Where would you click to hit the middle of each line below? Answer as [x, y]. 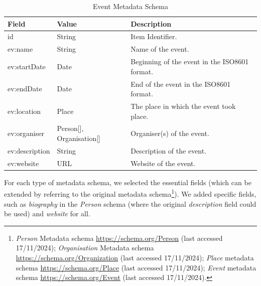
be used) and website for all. [47, 213]
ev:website [23, 163]
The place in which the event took [183, 106]
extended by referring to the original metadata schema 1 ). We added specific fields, [130, 193]
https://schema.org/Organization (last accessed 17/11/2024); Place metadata [135, 258]
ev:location [24, 111]
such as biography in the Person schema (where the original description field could [130, 203]
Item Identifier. [154, 36]
